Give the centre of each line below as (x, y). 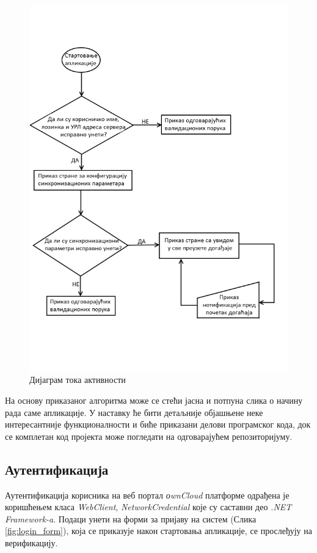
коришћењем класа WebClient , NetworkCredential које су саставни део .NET (148, 507)
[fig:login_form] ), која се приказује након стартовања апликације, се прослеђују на (158, 531)
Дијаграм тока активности (78, 380)
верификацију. (31, 542)
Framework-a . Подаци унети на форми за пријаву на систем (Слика (131, 518)
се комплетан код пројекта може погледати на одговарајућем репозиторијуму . (149, 436)
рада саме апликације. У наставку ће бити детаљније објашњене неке (134, 412)
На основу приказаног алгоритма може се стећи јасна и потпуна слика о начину (154, 400)
